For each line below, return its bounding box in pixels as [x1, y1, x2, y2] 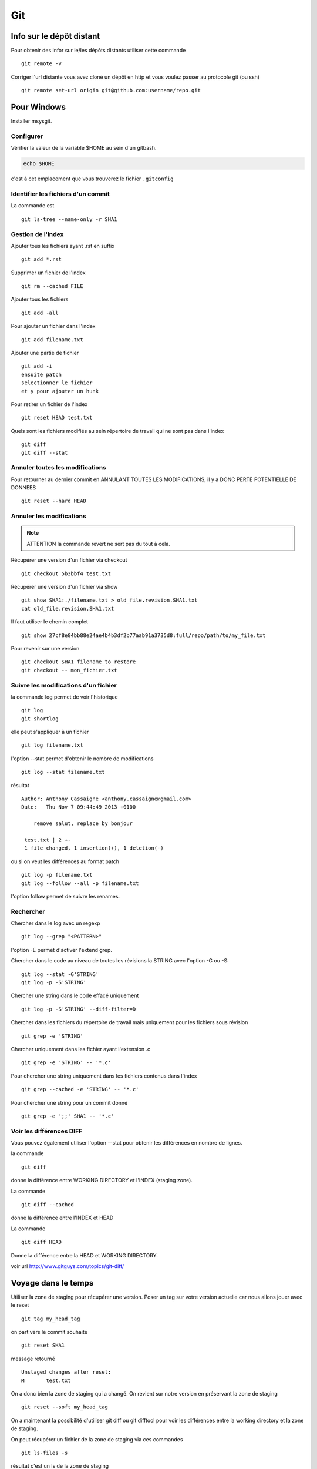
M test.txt [21, 1377, 71, 1384]
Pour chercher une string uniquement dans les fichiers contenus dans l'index [11, 1072, 197, 1079]
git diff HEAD [21, 1239, 62, 1246]
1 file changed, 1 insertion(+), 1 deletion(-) [24, 845, 164, 851]
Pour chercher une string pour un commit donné [11, 1099, 128, 1106]
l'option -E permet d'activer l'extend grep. [11, 946, 113, 953]
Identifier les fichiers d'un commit [11, 190, 110, 198]
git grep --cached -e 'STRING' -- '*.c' [21, 1086, 139, 1093]
